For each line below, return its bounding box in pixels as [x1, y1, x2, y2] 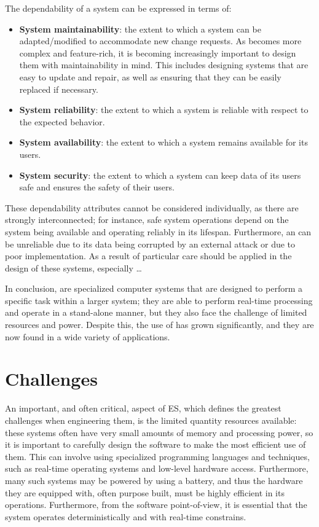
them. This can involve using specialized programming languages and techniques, [5, 450, 310, 463]
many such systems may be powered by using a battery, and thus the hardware [5, 474, 303, 486]
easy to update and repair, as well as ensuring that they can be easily [19, 70, 282, 83]
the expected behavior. [19, 115, 105, 128]
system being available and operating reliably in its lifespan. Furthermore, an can [5, 225, 312, 238]
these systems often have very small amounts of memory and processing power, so [5, 426, 313, 439]
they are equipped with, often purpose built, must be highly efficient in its [5, 486, 285, 499]
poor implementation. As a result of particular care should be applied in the [5, 249, 292, 262]
